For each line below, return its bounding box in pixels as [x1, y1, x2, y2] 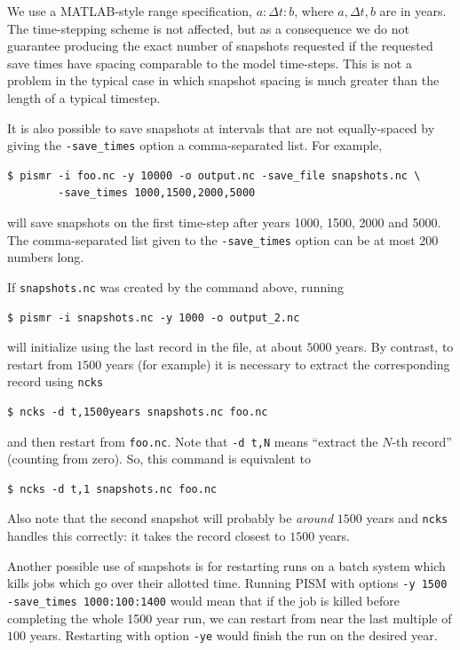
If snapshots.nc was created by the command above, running [7, 277, 344, 296]
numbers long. [7, 248, 84, 266]
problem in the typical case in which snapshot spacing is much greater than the [7, 71, 440, 90]
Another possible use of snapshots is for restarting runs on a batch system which [7, 556, 446, 575]
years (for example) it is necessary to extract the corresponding [106, 354, 450, 373]
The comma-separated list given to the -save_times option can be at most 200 [7, 230, 439, 249]
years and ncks [366, 509, 448, 527]
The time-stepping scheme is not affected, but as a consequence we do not [7, 19, 409, 37]
